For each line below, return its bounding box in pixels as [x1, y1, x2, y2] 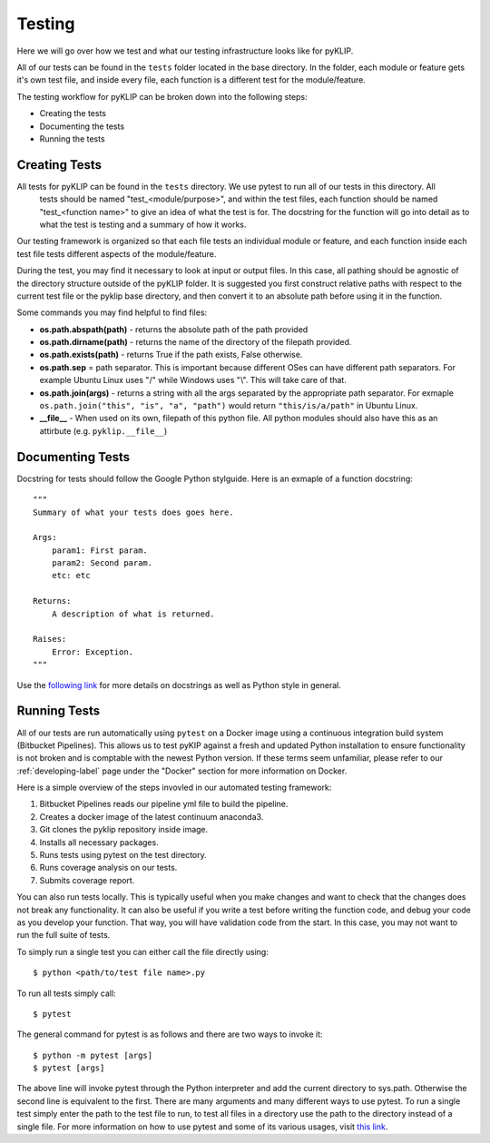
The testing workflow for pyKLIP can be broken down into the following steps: [16, 91, 308, 102]
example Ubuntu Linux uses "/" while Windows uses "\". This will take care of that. [39, 375, 347, 386]
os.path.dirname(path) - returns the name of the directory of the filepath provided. [39, 337, 352, 348]
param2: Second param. [51, 558, 153, 568]
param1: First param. [51, 545, 149, 556]
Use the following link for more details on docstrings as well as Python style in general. [16, 679, 342, 690]
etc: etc [51, 570, 91, 581]
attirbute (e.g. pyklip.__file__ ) [39, 425, 168, 436]
